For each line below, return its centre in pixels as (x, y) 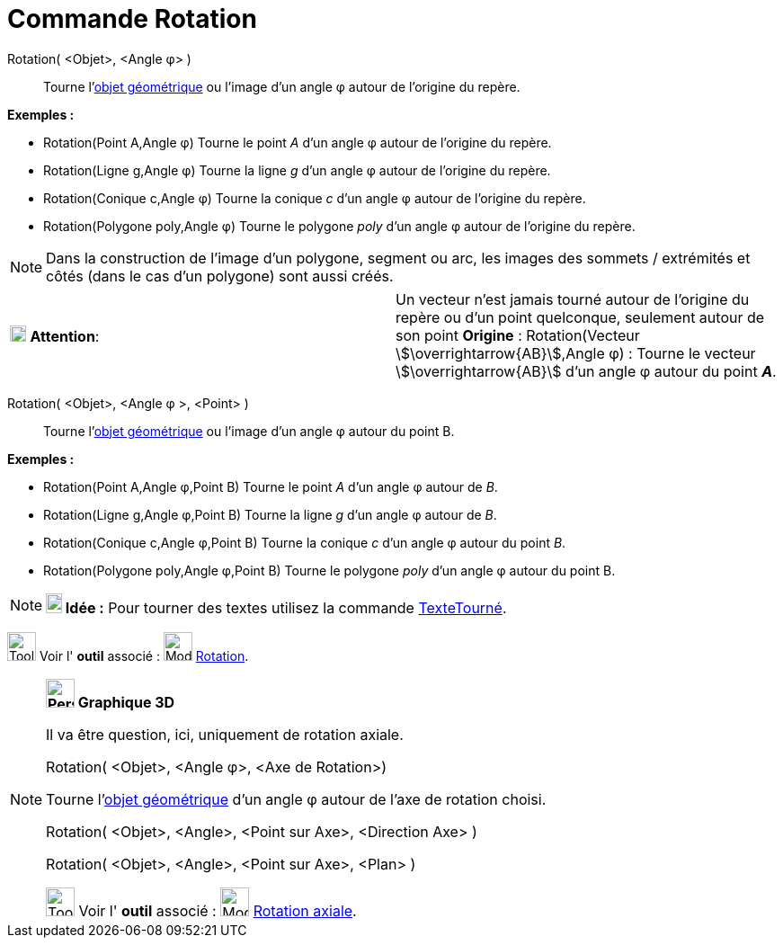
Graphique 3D (126, 702)
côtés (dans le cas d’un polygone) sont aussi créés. (220, 276)
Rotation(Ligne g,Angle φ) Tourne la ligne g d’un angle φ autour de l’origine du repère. (297, 170)
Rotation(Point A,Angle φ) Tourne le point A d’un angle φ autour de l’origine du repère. (298, 142)
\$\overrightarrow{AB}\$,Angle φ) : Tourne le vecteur (576, 353)
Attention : (65, 336)
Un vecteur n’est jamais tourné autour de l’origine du (573, 299)
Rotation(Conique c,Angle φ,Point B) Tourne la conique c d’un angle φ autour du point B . (305, 542)
